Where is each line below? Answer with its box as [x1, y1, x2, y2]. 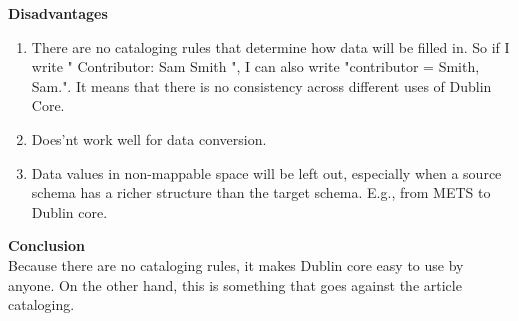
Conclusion [8, 235, 86, 256]
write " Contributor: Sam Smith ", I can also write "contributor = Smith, [31, 56, 480, 77]
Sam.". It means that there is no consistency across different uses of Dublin [31, 75, 492, 96]
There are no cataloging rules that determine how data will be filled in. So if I [31, 36, 510, 57]
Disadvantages [8, 3, 108, 23]
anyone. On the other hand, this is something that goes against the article [8, 274, 462, 295]
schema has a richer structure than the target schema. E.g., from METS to [31, 182, 491, 203]
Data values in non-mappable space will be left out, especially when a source [31, 162, 502, 183]
